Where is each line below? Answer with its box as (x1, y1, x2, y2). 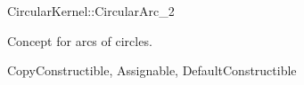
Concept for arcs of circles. (7, 31, 152, 50)
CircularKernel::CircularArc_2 (7, 2, 175, 19)
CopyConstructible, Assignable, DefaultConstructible (7, 61, 297, 80)
